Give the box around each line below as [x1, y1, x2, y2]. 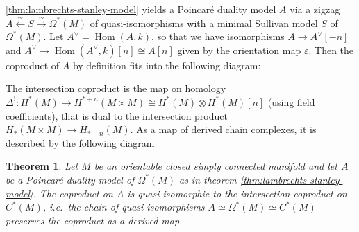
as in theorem [178, 172, 237, 186]
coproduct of [6, 57, 60, 72]
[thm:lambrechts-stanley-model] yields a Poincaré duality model [6, 2, 276, 16]
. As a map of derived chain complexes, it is [130, 122, 317, 136]
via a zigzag [290, 2, 340, 16]
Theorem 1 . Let [6, 159, 78, 173]
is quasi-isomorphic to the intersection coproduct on [127, 186, 347, 200]
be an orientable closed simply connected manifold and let [94, 159, 337, 173]
